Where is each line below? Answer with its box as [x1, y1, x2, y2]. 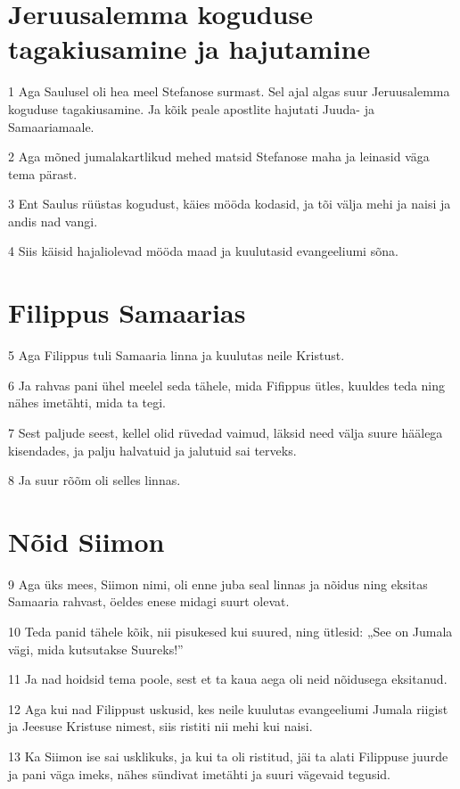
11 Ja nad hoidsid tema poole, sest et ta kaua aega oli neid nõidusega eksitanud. [8, 670, 448, 688]
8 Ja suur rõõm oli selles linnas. [8, 471, 181, 489]
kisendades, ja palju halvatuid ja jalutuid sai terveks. [8, 440, 297, 459]
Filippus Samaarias [8, 294, 246, 331]
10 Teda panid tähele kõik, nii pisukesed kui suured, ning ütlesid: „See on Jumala [8, 622, 453, 641]
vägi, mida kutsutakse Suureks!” [8, 639, 184, 658]
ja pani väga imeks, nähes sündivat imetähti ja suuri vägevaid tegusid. [8, 764, 390, 783]
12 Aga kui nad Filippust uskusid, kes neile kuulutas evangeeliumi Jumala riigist [8, 699, 448, 718]
